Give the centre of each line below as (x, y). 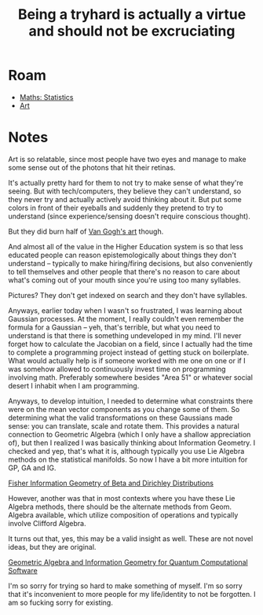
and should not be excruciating (132, 31)
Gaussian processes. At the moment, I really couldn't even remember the (126, 319)
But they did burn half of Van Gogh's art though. (86, 231)
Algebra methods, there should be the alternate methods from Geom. (120, 506)
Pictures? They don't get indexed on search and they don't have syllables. (128, 295)
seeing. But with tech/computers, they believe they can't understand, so (125, 191)
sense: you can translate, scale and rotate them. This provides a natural (124, 425)
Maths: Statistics (46, 97)
